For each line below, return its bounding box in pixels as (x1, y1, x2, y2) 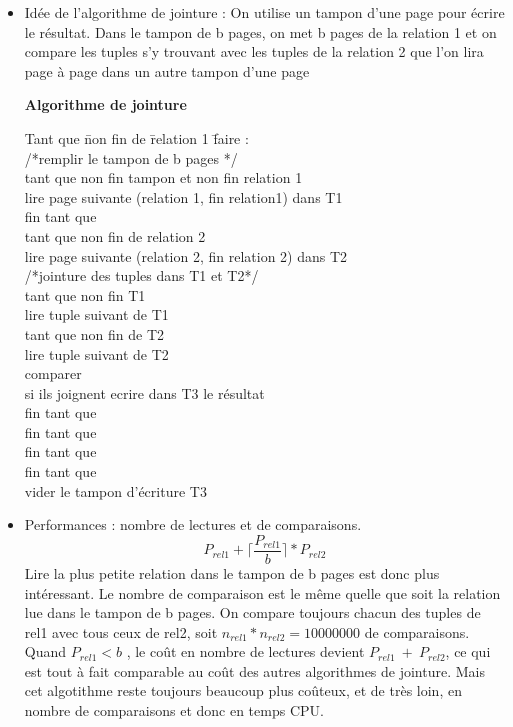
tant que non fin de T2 (24, 323, 165, 344)
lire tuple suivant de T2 (24, 343, 169, 364)
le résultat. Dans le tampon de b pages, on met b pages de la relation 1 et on (24, 21, 497, 42)
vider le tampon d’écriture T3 (24, 480, 207, 501)
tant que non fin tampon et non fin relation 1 (24, 167, 303, 188)
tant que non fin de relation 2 (24, 225, 206, 246)
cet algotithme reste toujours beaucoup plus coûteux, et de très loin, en (24, 680, 462, 701)
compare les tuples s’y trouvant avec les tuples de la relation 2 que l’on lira (24, 41, 484, 62)
